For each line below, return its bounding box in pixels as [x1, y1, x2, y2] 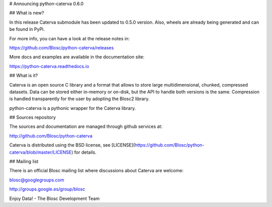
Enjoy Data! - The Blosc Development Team [9, 195, 100, 201]
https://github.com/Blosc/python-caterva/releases [9, 44, 114, 50]
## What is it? [9, 73, 38, 79]
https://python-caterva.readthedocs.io [9, 63, 89, 69]
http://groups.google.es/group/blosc [9, 186, 86, 192]
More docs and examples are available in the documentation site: [9, 54, 145, 60]
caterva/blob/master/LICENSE [9, 149, 72, 155]
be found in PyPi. [9, 26, 45, 32]
